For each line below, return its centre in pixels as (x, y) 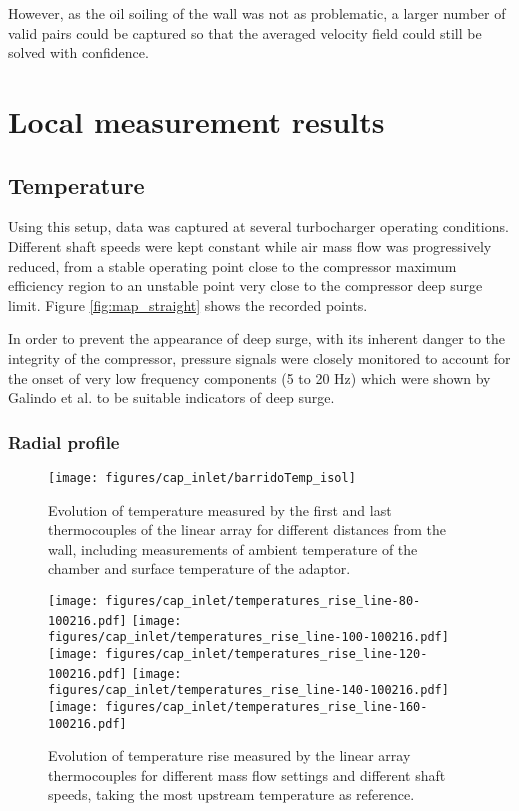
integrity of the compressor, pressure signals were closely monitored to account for (259, 357)
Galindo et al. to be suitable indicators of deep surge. (171, 397)
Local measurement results (196, 120)
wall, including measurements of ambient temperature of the (233, 548)
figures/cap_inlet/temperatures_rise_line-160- (266, 706)
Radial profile (64, 441)
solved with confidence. (78, 52)
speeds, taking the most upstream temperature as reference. (231, 794)
